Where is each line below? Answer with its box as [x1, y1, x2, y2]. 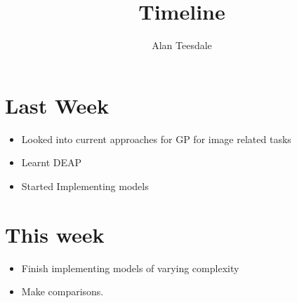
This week [5, 220, 105, 248]
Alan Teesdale [152, 38, 212, 53]
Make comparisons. [21, 284, 104, 299]
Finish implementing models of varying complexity [21, 260, 239, 275]
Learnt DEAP [21, 155, 82, 170]
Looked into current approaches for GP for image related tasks [21, 131, 291, 146]
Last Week [5, 90, 110, 119]
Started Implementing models [21, 178, 149, 193]
